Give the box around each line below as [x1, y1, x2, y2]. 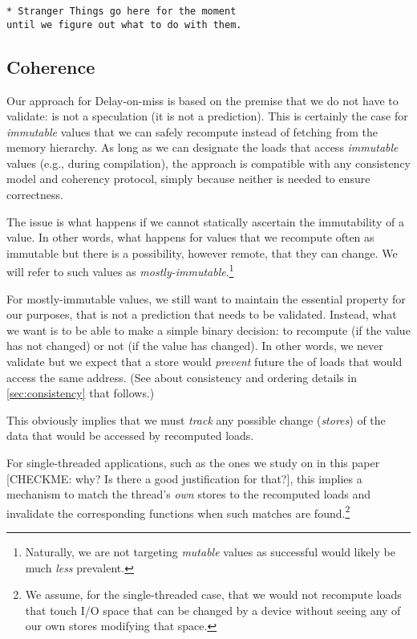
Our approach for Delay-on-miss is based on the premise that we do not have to [6, 92, 399, 108]
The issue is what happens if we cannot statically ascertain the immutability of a [6, 213, 404, 230]
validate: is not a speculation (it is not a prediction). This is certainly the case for [6, 108, 408, 124]
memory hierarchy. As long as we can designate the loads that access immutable [6, 139, 399, 156]
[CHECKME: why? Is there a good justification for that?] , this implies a [6, 470, 362, 486]
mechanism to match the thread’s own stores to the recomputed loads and [6, 486, 371, 503]
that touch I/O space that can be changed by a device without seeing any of [25, 601, 401, 618]
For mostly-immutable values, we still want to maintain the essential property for [6, 290, 406, 307]
